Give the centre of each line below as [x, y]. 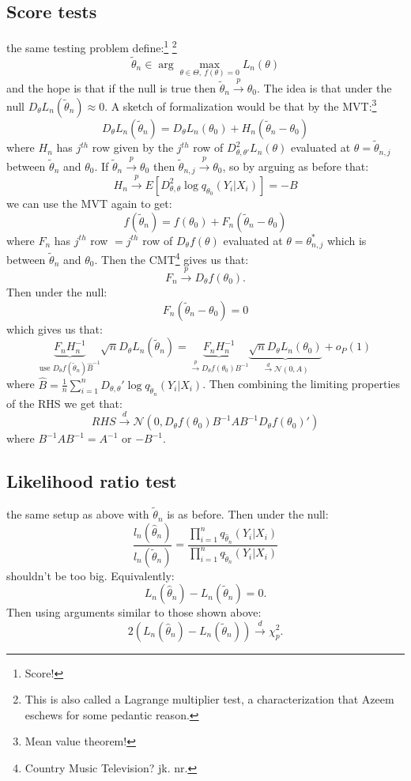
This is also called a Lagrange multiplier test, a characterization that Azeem [209, 699]
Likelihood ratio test [92, 481]
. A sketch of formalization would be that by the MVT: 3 [241, 105]
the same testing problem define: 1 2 [92, 46]
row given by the [133, 147]
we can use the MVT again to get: [89, 203]
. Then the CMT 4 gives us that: [172, 258]
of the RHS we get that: [64, 403]
